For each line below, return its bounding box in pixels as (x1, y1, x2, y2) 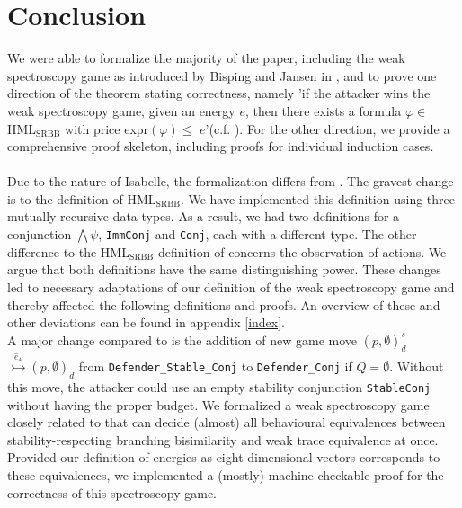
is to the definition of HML (7, 189, 156, 208)
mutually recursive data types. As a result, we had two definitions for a (7, 207, 400, 226)
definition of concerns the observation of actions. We (157, 242, 447, 261)
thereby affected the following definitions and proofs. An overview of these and (7, 295, 440, 314)
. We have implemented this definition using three (180, 189, 455, 208)
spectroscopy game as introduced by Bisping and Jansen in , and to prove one (7, 66, 437, 85)
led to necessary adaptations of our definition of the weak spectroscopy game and (7, 277, 455, 296)
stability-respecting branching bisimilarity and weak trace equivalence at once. (7, 430, 439, 449)
